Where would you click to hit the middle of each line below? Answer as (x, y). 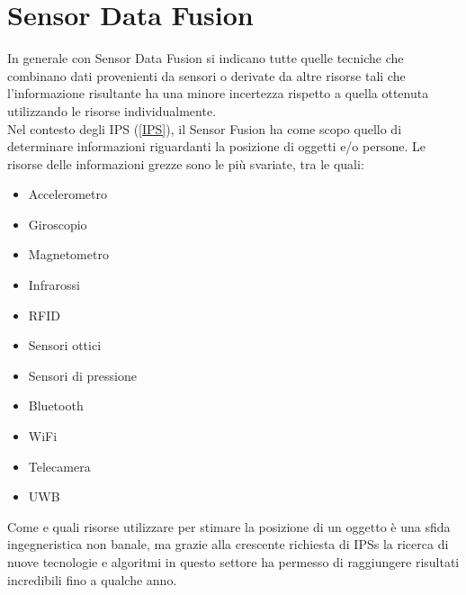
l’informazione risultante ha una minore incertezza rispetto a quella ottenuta (218, 93)
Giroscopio (58, 224)
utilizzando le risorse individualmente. (112, 110)
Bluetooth (56, 406)
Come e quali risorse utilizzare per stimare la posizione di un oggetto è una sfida (229, 526)
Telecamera (59, 466)
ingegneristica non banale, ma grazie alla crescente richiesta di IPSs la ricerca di (228, 544)
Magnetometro (68, 254)
